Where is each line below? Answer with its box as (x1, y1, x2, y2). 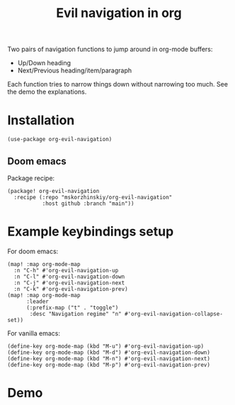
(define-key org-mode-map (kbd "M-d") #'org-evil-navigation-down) (7, 349, 211, 356)
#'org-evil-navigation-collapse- (124, 310, 223, 317)
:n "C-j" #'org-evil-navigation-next (13, 279, 125, 287)
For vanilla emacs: (7, 328, 60, 338)
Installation (7, 112, 75, 128)
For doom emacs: (7, 247, 59, 255)
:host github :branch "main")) (42, 200, 134, 207)
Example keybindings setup (7, 223, 174, 240)
